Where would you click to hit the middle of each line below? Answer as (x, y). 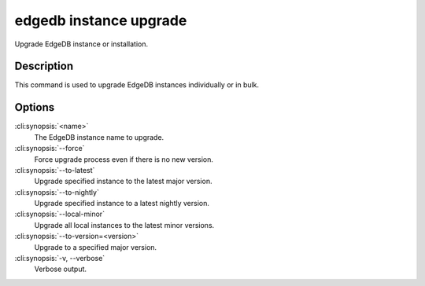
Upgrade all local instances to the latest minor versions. (124, 225)
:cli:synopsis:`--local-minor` (60, 214)
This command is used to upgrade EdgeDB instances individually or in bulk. (137, 85)
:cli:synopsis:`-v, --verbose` (60, 258)
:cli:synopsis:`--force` (50, 148)
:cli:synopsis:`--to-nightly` (57, 192)
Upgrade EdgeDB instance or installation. (81, 44)
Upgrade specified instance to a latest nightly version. (122, 203)
